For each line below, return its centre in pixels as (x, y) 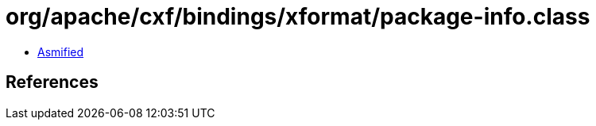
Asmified (61, 52)
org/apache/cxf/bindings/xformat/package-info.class (298, 17)
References (52, 82)
